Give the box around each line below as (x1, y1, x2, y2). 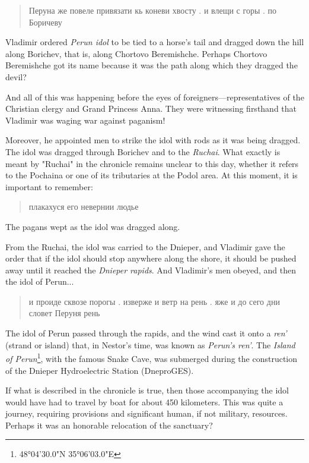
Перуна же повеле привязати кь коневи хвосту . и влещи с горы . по (28, 4, 277, 16)
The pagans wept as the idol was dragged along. (5, 220, 180, 232)
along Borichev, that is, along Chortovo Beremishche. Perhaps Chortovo (5, 47, 267, 59)
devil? (5, 70, 27, 83)
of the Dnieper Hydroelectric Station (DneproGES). (5, 364, 194, 376)
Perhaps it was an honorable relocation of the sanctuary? (5, 418, 213, 431)
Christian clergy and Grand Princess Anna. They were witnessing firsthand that (5, 102, 297, 115)
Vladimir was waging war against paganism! (5, 114, 165, 126)
